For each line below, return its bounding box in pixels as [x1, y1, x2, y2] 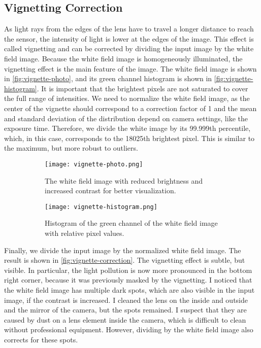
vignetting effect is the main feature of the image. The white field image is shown [4, 63, 257, 74]
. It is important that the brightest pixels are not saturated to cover [37, 83, 248, 93]
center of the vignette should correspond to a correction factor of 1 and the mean [4, 102, 257, 113]
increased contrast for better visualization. [45, 185, 176, 196]
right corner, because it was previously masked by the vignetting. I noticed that [4, 274, 252, 285]
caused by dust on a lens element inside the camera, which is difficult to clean [4, 314, 246, 325]
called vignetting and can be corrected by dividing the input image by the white [4, 43, 254, 54]
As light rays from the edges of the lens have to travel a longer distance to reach [4, 23, 254, 34]
